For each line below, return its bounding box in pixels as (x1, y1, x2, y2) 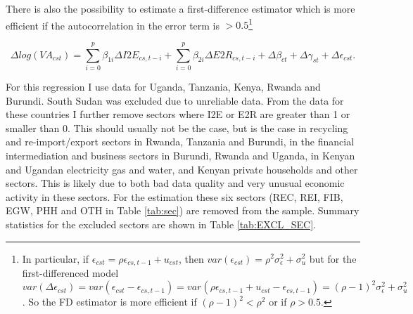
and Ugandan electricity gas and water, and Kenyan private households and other (6, 162, 358, 176)
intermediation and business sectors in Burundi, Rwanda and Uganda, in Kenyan (6, 148, 355, 162)
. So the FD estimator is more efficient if (22, 294, 197, 309)
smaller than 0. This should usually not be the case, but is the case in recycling (6, 120, 348, 135)
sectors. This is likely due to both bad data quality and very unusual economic (6, 176, 345, 190)
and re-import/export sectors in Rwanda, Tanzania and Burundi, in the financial (6, 134, 355, 149)
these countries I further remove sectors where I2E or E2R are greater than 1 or (6, 107, 350, 122)
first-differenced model (22, 265, 119, 280)
